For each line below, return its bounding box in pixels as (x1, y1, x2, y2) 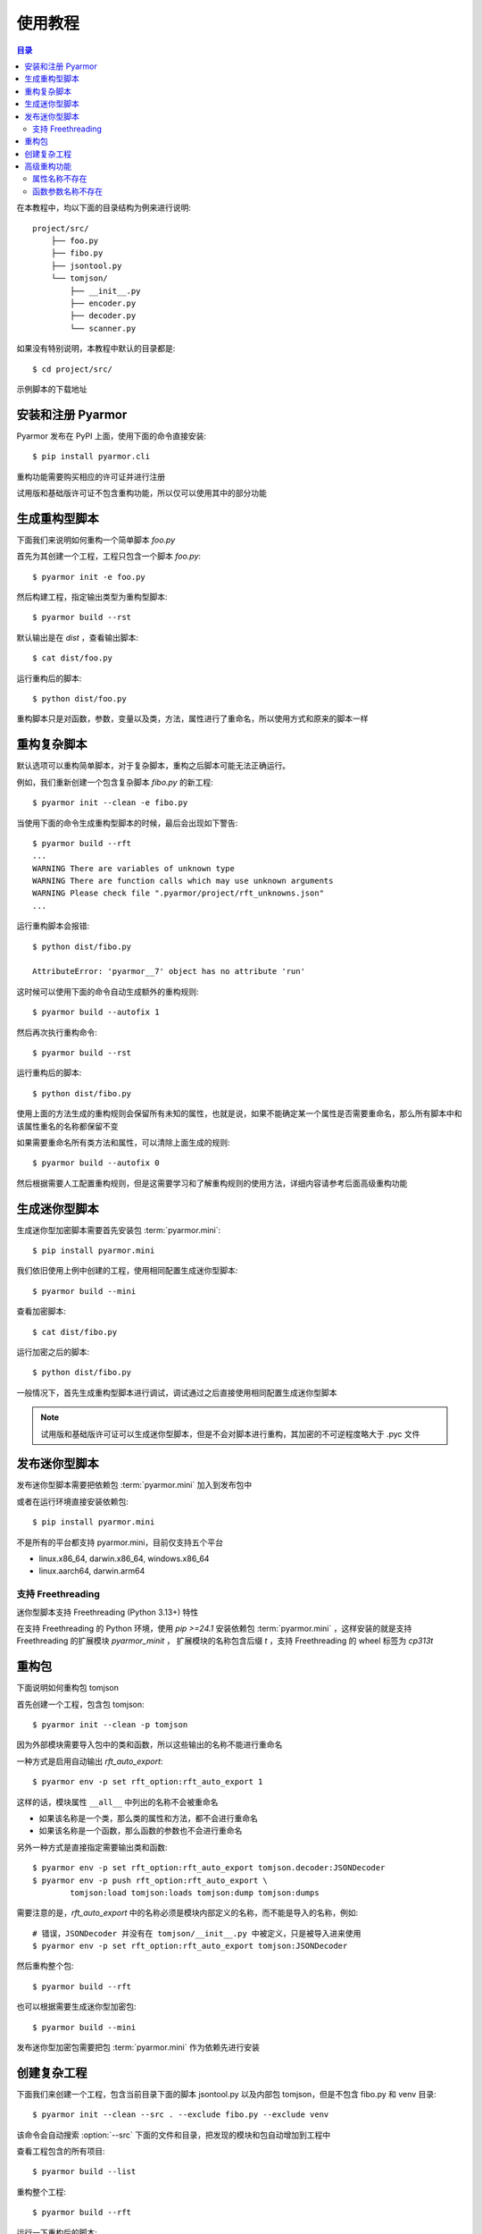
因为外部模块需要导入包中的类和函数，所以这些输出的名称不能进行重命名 (16, 1739, 283, 1751)
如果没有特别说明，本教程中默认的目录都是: (16, 343, 176, 354)
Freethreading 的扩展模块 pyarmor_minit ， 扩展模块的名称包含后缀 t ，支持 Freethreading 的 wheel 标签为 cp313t (16, 1635, 434, 1646)
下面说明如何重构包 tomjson (16, 1683, 120, 1693)
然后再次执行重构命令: (16, 1027, 98, 1037)
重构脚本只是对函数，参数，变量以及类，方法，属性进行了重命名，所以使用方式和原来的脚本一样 (16, 713, 369, 724)
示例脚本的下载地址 (16, 383, 87, 394)
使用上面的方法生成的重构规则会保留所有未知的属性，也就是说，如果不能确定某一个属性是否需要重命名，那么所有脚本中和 (16, 1108, 462, 1119)
